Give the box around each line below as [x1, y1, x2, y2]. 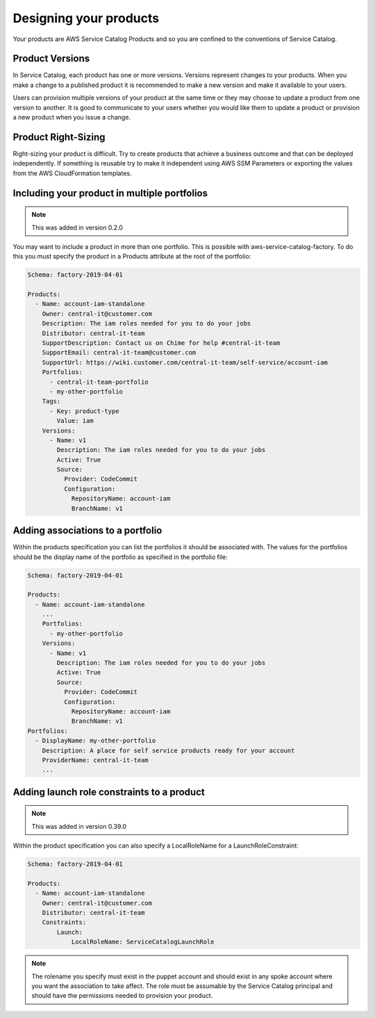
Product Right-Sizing [12, 131, 106, 143]
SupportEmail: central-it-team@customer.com [42, 348, 197, 357]
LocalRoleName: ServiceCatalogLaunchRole [71, 938, 215, 946]
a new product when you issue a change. [12, 113, 131, 122]
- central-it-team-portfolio [49, 378, 149, 386]
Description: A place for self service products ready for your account [42, 746, 295, 754]
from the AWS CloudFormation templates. [12, 169, 132, 177]
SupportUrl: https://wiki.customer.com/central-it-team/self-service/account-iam [42, 358, 328, 366]
